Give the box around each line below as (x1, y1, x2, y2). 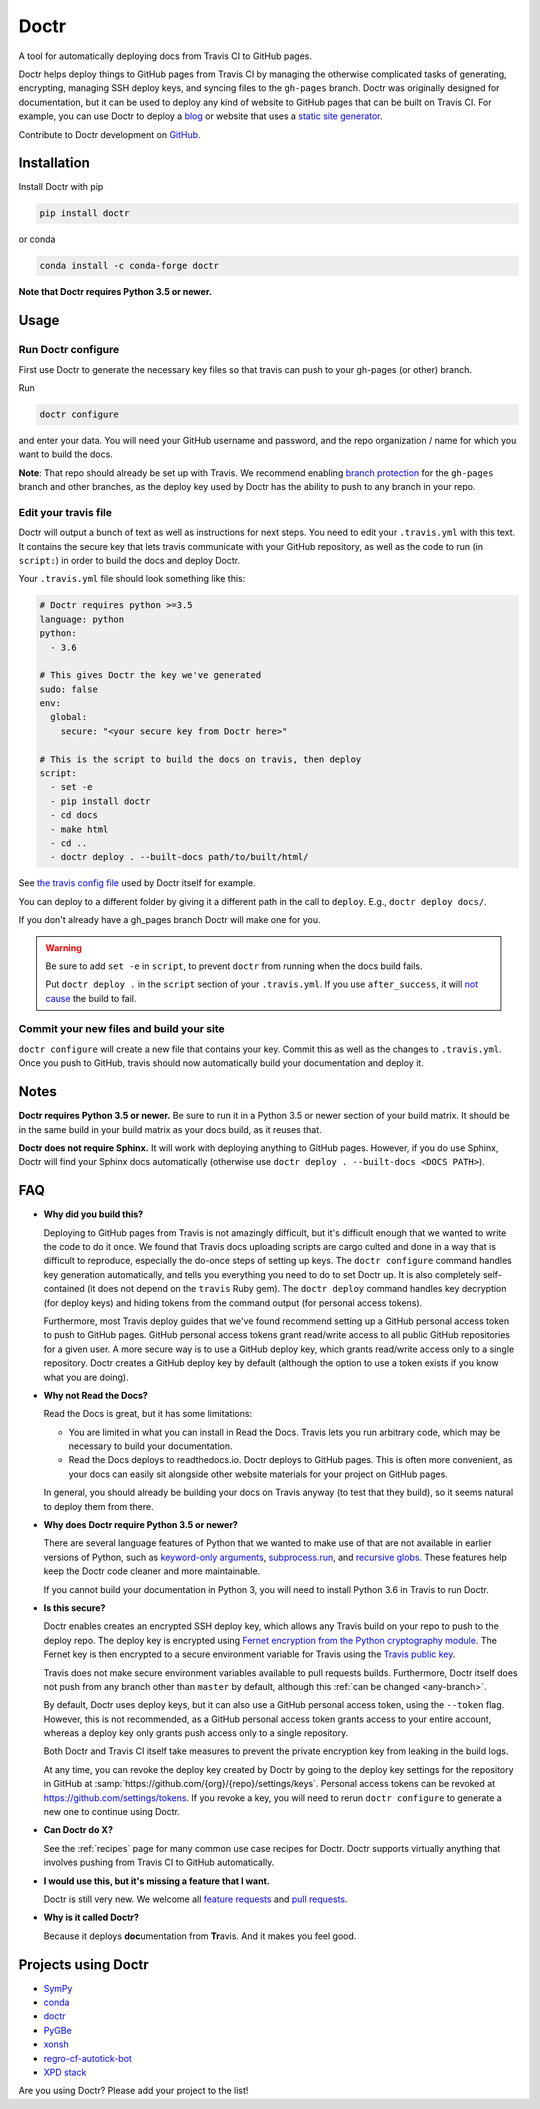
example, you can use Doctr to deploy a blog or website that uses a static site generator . (18, 110, 384, 122)
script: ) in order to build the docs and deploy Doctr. (18, 554, 240, 566)
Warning (45, 941, 82, 954)
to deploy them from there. (43, 1500, 154, 1512)
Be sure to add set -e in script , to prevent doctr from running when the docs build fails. (45, 960, 424, 972)
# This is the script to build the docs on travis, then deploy (39, 753, 362, 765)
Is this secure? (43, 1601, 106, 1614)
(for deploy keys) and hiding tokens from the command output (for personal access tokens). (43, 1296, 423, 1309)
